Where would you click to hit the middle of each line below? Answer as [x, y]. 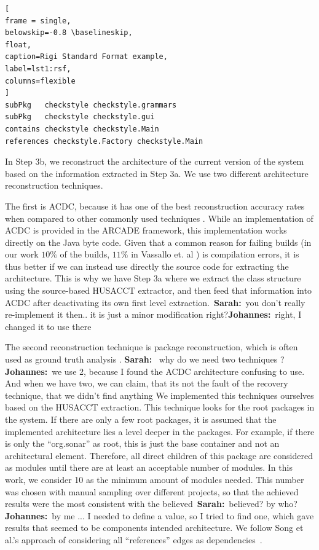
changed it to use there [48, 326]
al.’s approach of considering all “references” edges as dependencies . [134, 539]
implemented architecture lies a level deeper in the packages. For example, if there [160, 431]
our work [22, 254]
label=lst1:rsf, [38, 69]
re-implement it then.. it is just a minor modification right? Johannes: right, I [153, 314]
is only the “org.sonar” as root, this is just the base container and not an [142, 443]
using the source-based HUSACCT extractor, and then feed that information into [158, 290]
